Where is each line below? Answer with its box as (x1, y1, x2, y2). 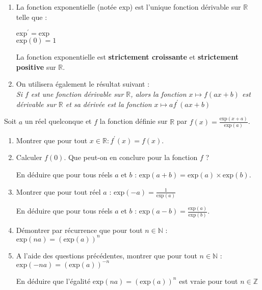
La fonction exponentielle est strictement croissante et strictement (16, 51, 239, 62)
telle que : (16, 11, 47, 22)
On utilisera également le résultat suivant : (16, 78, 150, 89)
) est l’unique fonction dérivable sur (129, 2, 241, 12)
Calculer (16, 152, 42, 163)
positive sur (16, 61, 56, 72)
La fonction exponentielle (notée (16, 2, 117, 12)
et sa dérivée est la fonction (65, 98, 152, 109)
